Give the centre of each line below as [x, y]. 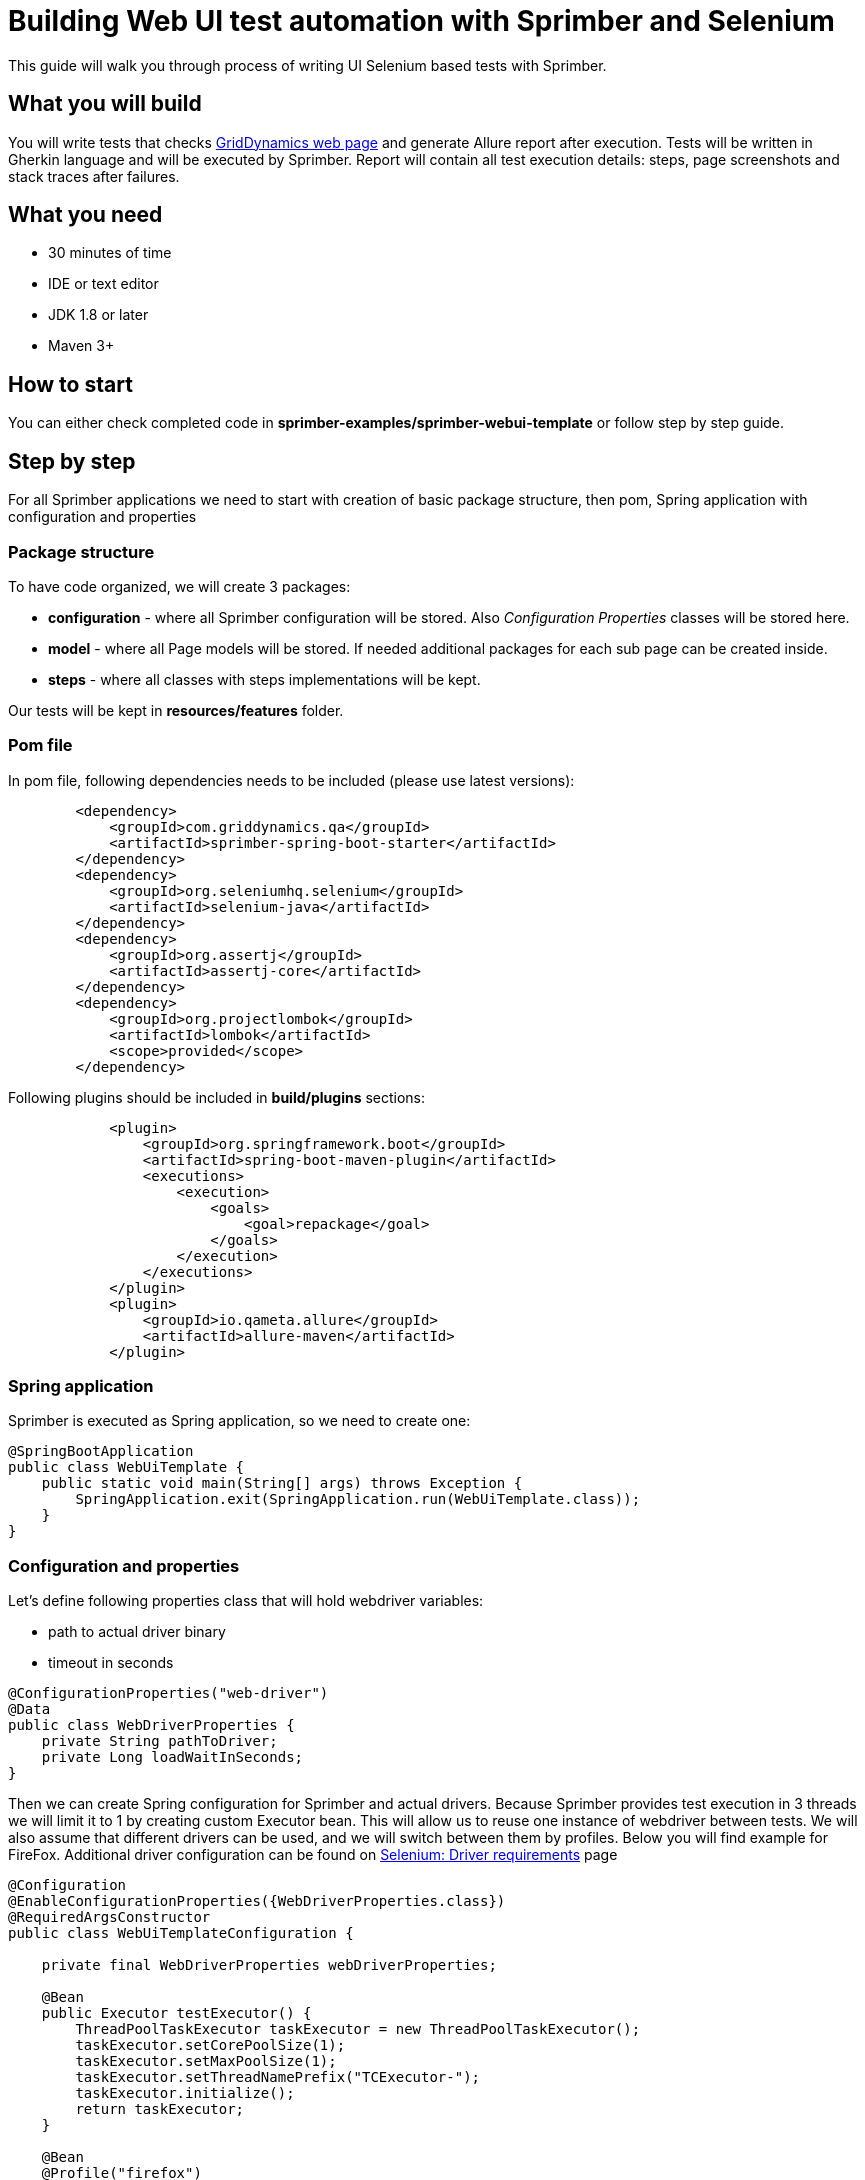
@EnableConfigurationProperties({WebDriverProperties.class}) [257, 1901]
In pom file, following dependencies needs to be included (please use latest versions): [291, 780]
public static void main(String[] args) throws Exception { [282, 1483]
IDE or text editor [103, 284]
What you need [85, 215]
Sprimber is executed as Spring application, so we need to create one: [239, 1421]
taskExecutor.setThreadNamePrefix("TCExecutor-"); [278, 2077]
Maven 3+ [81, 346]
